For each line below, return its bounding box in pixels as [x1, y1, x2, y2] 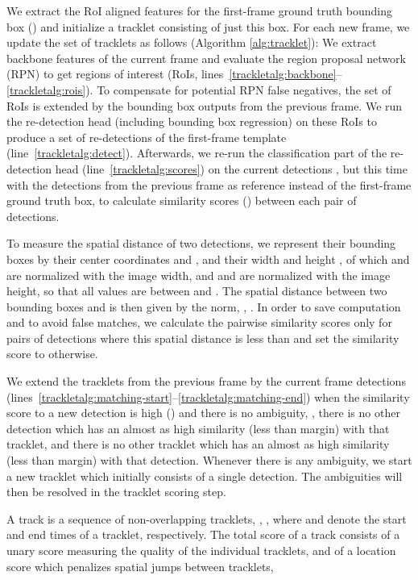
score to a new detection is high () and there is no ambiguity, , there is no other [6, 404, 400, 421]
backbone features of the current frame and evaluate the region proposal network [6, 49, 406, 66]
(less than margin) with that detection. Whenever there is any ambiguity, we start [6, 452, 412, 469]
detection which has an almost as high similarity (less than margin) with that [6, 419, 390, 436]
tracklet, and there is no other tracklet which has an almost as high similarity [6, 436, 390, 453]
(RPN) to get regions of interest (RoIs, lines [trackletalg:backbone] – [6, 65, 342, 82]
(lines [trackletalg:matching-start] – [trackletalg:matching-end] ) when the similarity [6, 388, 410, 405]
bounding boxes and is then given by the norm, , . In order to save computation [6, 298, 401, 315]
